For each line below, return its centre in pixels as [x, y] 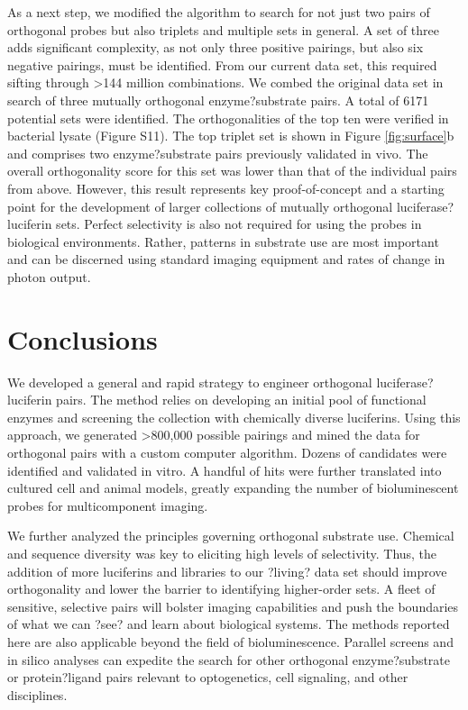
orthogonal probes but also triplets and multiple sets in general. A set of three [223, 29]
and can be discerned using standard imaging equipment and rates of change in [226, 259]
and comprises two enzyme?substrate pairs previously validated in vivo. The [218, 153]
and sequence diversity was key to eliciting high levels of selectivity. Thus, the [222, 553]
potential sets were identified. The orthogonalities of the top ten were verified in [228, 118]
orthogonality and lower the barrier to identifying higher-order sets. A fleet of [221, 589]
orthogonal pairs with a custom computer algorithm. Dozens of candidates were [227, 452]
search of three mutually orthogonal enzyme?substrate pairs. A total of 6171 [218, 100]
